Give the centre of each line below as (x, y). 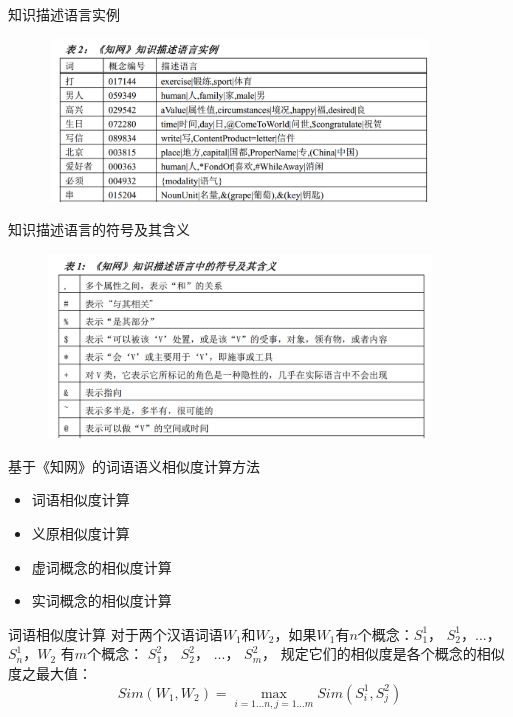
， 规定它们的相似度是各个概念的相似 (383, 653)
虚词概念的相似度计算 (101, 566)
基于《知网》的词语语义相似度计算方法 (134, 465)
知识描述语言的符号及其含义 (99, 229)
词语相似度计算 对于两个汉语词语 (115, 633)
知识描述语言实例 (64, 14)
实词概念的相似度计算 (101, 600)
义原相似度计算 (80, 533)
